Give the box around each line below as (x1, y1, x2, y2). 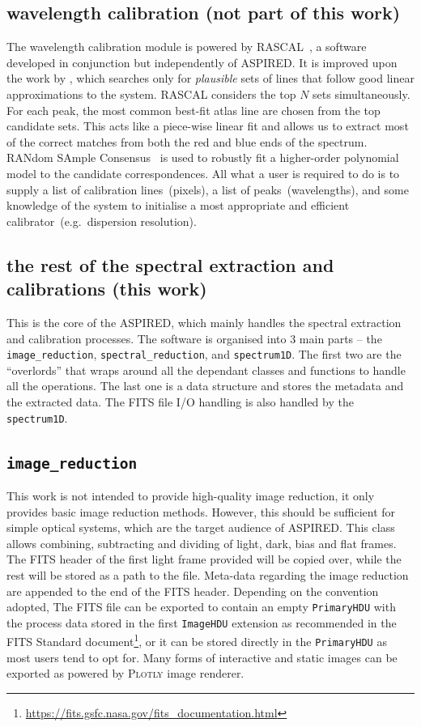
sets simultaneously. (313, 85, 410, 102)
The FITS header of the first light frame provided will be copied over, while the (6, 551, 402, 568)
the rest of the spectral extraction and (6, 252, 334, 277)
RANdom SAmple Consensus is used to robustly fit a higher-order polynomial (6, 149, 399, 166)
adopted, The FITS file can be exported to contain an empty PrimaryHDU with (6, 598, 396, 615)
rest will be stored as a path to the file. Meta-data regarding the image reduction (6, 566, 409, 583)
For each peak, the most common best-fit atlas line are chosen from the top (6, 101, 381, 118)
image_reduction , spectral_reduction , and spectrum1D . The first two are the (6, 346, 402, 363)
